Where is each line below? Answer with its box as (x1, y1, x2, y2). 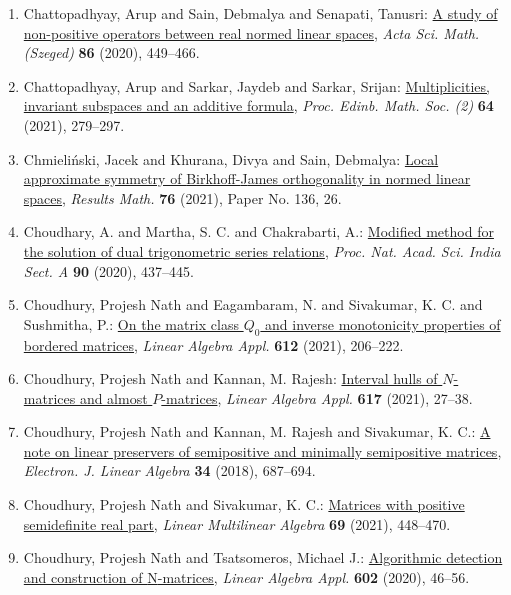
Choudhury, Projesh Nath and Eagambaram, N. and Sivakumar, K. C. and (23, 294, 483, 315)
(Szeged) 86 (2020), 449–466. (23, 42, 200, 63)
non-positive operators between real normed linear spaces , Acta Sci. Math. (23, 22, 480, 43)
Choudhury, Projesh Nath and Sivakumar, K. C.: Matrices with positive (23, 494, 465, 515)
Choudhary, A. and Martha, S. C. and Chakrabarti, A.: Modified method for (23, 221, 494, 242)
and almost (79, 387, 148, 408)
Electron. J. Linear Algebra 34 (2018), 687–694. (23, 460, 316, 481)
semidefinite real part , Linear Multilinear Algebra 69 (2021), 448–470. (23, 513, 451, 534)
